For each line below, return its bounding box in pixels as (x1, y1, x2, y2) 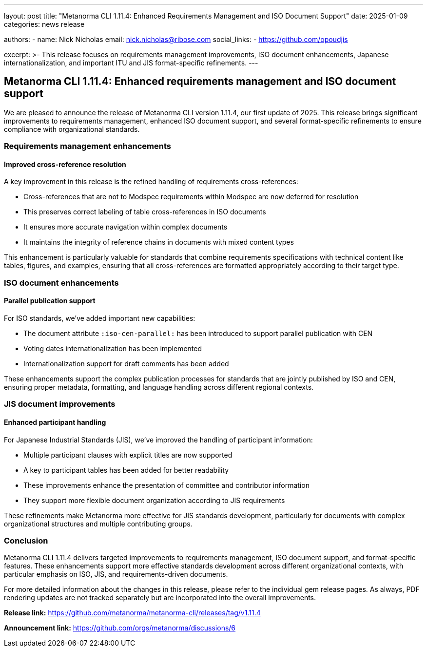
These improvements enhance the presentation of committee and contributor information (23, 481, 310, 489)
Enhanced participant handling (4, 418, 106, 427)
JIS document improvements (4, 399, 116, 409)
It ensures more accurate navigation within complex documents (23, 223, 228, 231)
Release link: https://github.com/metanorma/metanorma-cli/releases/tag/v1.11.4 (4, 609, 261, 617)
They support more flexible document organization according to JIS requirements (23, 496, 285, 504)
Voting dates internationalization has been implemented (23, 344, 202, 353)
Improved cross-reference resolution (4, 160, 126, 168)
